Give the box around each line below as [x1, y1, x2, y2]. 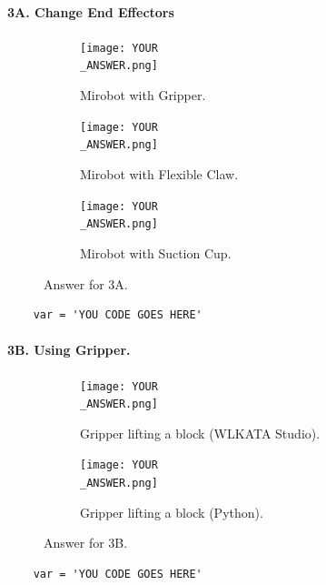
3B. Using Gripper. [7, 340, 131, 359]
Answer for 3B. [44, 533, 128, 552]
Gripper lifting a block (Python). [80, 502, 263, 521]
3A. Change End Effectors [7, 2, 174, 21]
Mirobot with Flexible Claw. [80, 165, 239, 184]
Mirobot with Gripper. [80, 86, 206, 105]
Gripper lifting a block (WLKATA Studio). [80, 423, 321, 442]
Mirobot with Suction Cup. [80, 243, 232, 262]
